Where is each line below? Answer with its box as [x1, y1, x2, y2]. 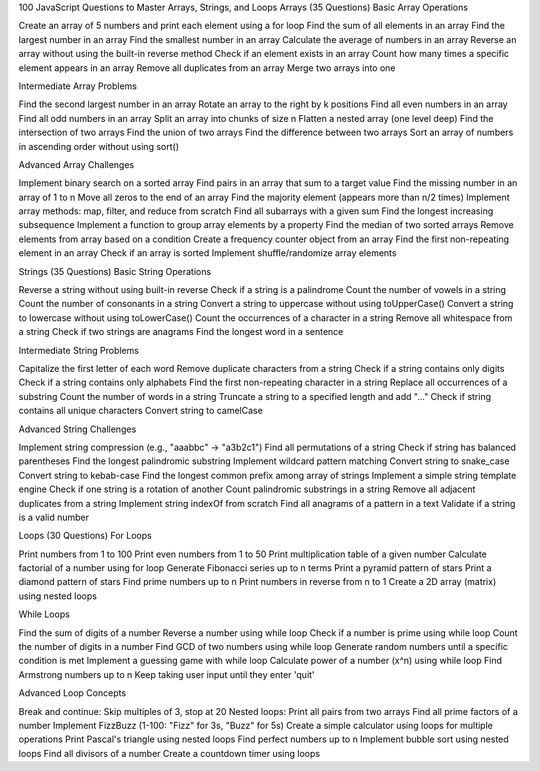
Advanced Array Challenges [18, 158, 135, 170]
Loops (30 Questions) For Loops [18, 530, 152, 542]
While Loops [18, 608, 70, 620]
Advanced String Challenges [18, 423, 137, 435]
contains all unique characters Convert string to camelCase [18, 405, 264, 417]
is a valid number [18, 511, 90, 523]
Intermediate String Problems [18, 344, 140, 356]
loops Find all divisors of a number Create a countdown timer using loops [18, 747, 320, 759]
